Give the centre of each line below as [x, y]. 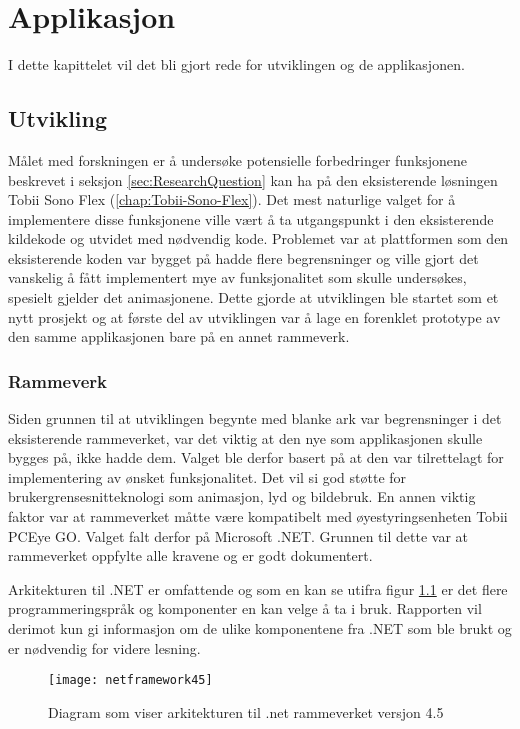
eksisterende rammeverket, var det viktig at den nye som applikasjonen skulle [245, 437]
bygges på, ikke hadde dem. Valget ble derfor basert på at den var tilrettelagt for [256, 457]
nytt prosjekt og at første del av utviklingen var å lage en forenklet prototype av [254, 316]
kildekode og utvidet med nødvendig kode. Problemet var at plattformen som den [258, 238]
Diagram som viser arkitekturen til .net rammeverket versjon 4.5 [246, 711]
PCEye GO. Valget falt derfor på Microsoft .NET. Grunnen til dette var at [238, 535]
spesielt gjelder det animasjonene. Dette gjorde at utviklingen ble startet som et [253, 297]
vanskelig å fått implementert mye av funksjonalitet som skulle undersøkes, [237, 277]
